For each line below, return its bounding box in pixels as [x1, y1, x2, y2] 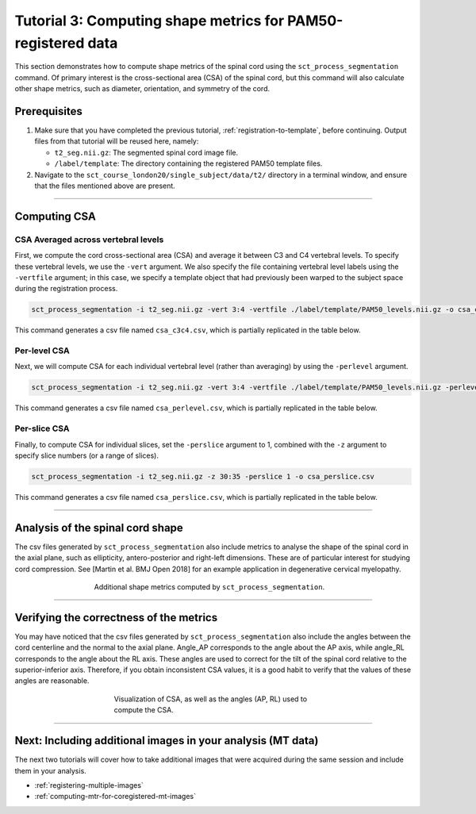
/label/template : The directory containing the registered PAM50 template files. [54, 159, 323, 168]
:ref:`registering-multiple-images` [34, 780, 144, 789]
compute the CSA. [113, 705, 174, 715]
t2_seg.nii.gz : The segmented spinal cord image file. [54, 148, 239, 157]
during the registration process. [14, 284, 118, 294]
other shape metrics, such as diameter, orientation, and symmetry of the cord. [14, 84, 270, 94]
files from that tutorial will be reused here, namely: [34, 136, 199, 146]
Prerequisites [14, 104, 83, 118]
